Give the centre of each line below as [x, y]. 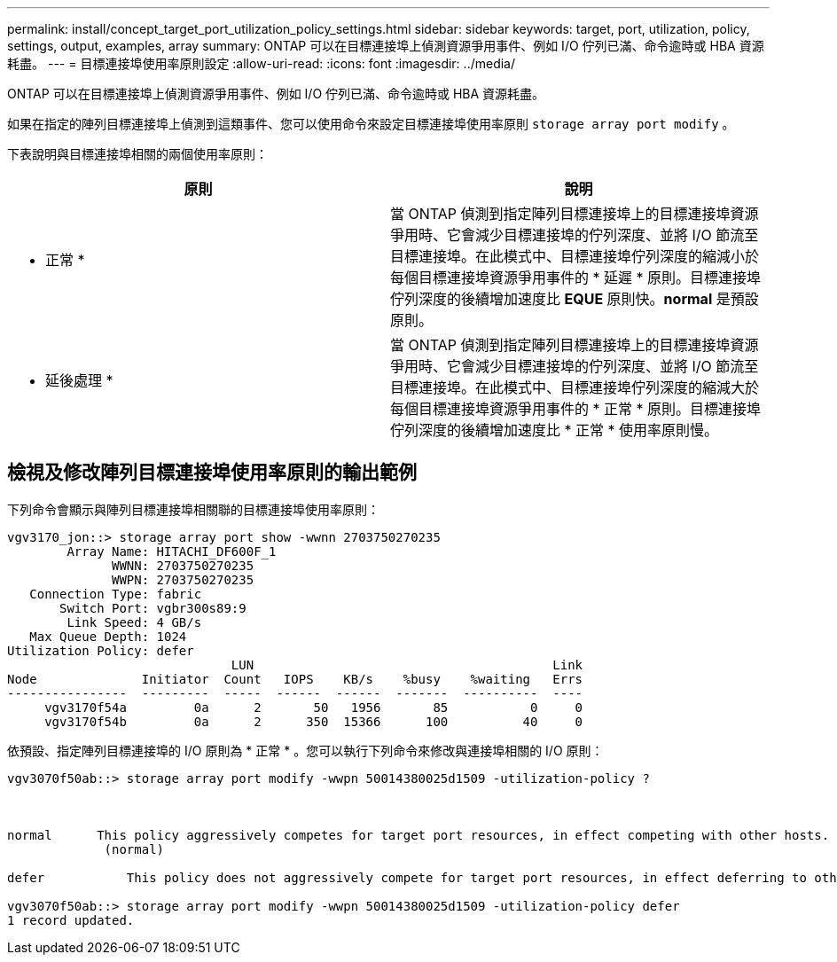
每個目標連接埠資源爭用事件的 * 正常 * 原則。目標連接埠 [576, 409]
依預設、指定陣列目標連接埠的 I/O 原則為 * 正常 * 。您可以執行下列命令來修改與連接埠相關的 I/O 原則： [305, 750]
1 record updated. [71, 920]
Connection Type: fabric [116, 594]
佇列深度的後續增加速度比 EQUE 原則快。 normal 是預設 [575, 299]
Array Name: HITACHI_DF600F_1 [172, 551]
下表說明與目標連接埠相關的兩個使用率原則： [137, 154]
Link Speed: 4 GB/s [134, 622]
